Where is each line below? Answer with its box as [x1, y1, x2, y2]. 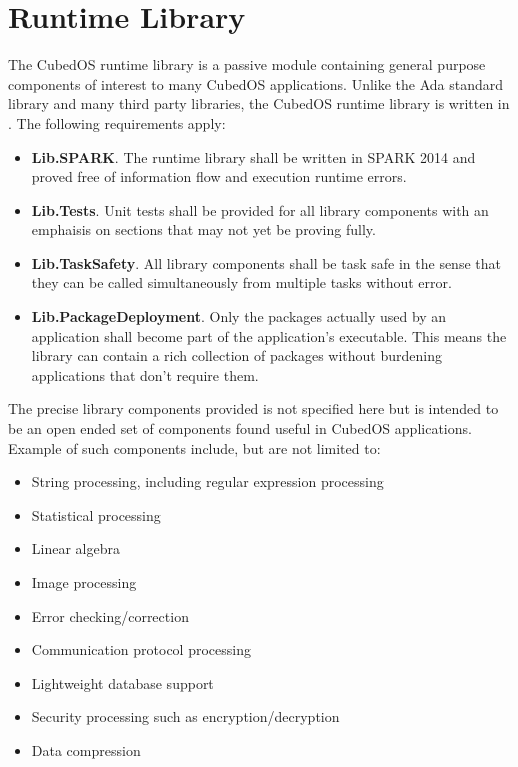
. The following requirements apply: [8, 112, 226, 133]
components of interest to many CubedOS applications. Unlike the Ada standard [8, 73, 504, 94]
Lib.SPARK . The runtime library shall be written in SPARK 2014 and [31, 146, 476, 167]
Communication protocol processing [31, 639, 251, 660]
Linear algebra [31, 538, 120, 559]
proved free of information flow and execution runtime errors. [31, 166, 407, 187]
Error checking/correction [31, 605, 189, 626]
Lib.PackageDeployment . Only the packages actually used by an [31, 306, 447, 327]
